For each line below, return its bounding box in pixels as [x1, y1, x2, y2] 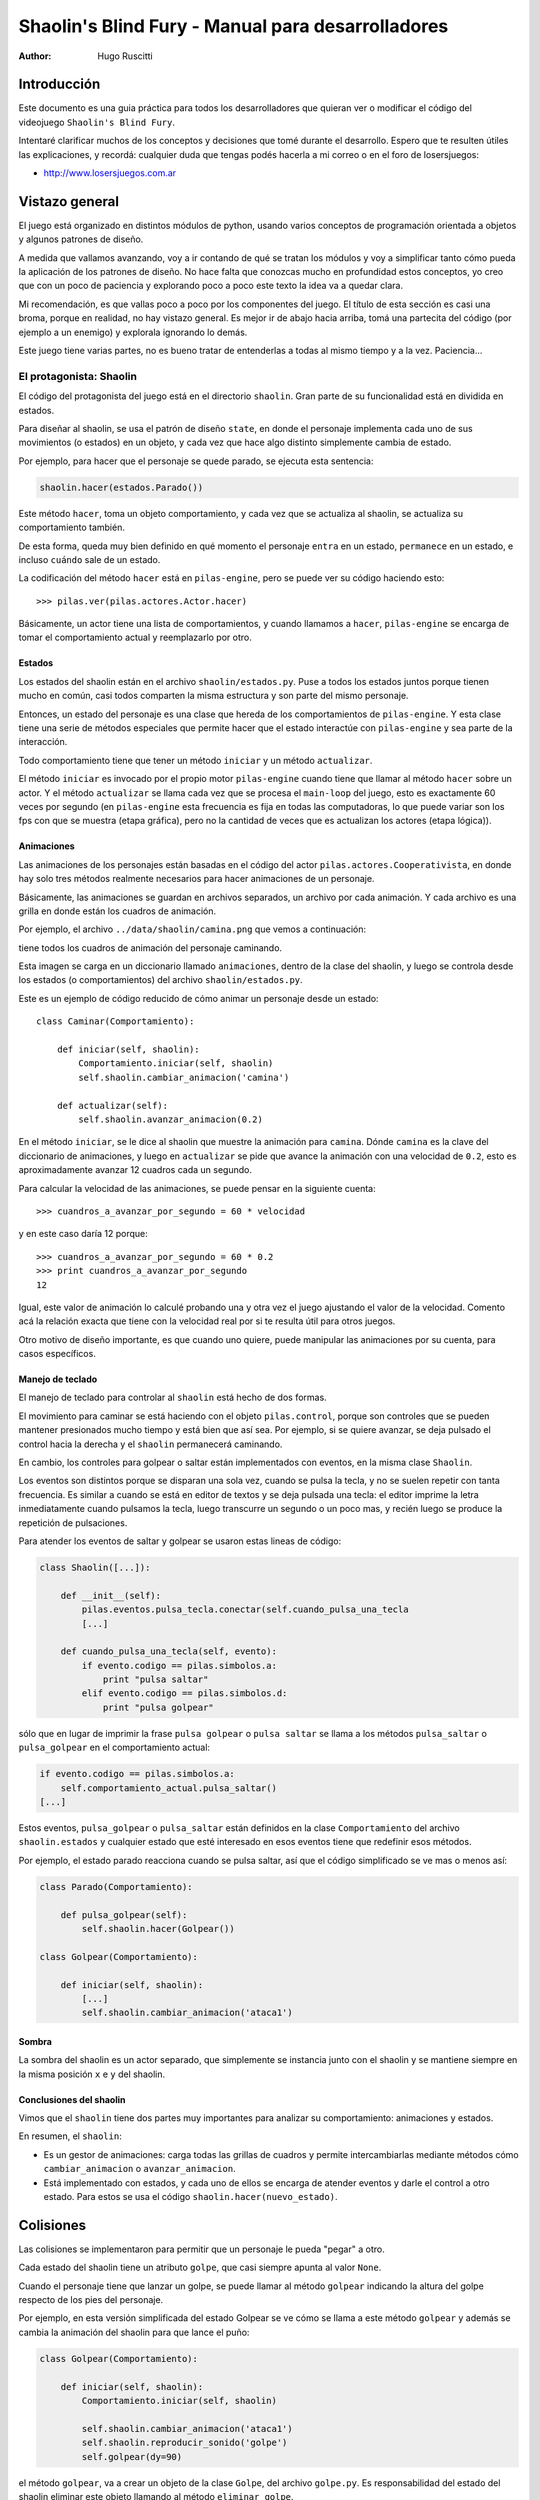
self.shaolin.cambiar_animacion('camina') [78, 1071, 290, 1083]
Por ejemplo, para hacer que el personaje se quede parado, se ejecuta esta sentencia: [18, 455, 374, 467]
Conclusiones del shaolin [18, 2093, 126, 2105]
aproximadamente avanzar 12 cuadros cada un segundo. [18, 1164, 252, 1176]
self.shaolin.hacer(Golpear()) [81, 1923, 235, 1934]
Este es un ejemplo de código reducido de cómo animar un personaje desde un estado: [18, 992, 379, 1004]
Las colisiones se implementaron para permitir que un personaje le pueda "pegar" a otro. [18, 2243, 385, 2255]
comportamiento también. [18, 521, 125, 534]
